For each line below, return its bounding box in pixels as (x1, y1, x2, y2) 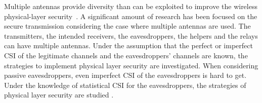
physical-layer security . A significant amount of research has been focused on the (4, 11, 257, 21)
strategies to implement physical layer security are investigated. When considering (4, 60, 258, 70)
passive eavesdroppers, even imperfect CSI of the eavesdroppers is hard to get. (4, 70, 247, 80)
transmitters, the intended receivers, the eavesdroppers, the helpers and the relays (4, 30, 258, 41)
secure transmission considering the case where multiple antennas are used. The (4, 21, 251, 31)
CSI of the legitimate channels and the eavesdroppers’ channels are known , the (4, 50, 248, 60)
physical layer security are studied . (4, 89, 114, 100)
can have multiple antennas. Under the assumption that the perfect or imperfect (4, 40, 253, 51)
